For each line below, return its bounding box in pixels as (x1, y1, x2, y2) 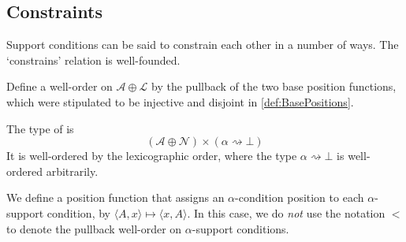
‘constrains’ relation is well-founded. (6, 51, 181, 68)
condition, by (47, 204, 110, 221)
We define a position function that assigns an (6, 189, 225, 206)
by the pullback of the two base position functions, (151, 78, 397, 95)
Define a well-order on (6, 78, 113, 95)
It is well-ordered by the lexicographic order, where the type (6, 147, 297, 164)
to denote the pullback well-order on (6, 220, 182, 236)
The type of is (6, 120, 74, 136)
